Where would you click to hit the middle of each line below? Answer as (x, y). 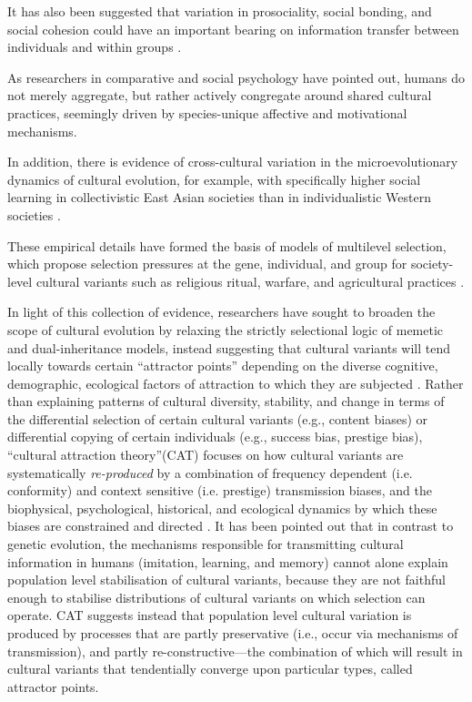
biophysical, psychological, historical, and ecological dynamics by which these (222, 508)
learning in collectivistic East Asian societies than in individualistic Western (219, 197)
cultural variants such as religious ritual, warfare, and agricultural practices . (250, 281)
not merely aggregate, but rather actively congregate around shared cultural (220, 95)
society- (432, 264)
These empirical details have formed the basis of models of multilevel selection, (227, 245)
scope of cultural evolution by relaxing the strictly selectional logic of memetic (226, 329)
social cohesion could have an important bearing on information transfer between (233, 29)
